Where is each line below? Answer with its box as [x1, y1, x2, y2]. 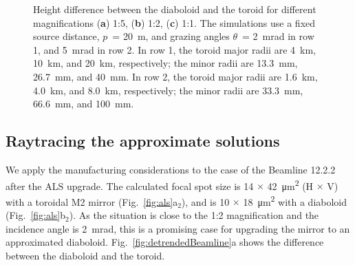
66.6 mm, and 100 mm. [33, 96, 134, 111]
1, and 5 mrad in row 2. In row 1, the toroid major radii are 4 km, [33, 42, 316, 56]
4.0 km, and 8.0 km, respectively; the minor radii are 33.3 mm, [33, 83, 303, 97]
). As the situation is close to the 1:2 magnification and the [69, 208, 319, 222]
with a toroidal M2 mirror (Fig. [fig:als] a [6, 194, 178, 209]
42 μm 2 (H [267, 176, 314, 193]
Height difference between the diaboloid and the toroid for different [33, 2, 316, 16]
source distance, [33, 29, 100, 43]
